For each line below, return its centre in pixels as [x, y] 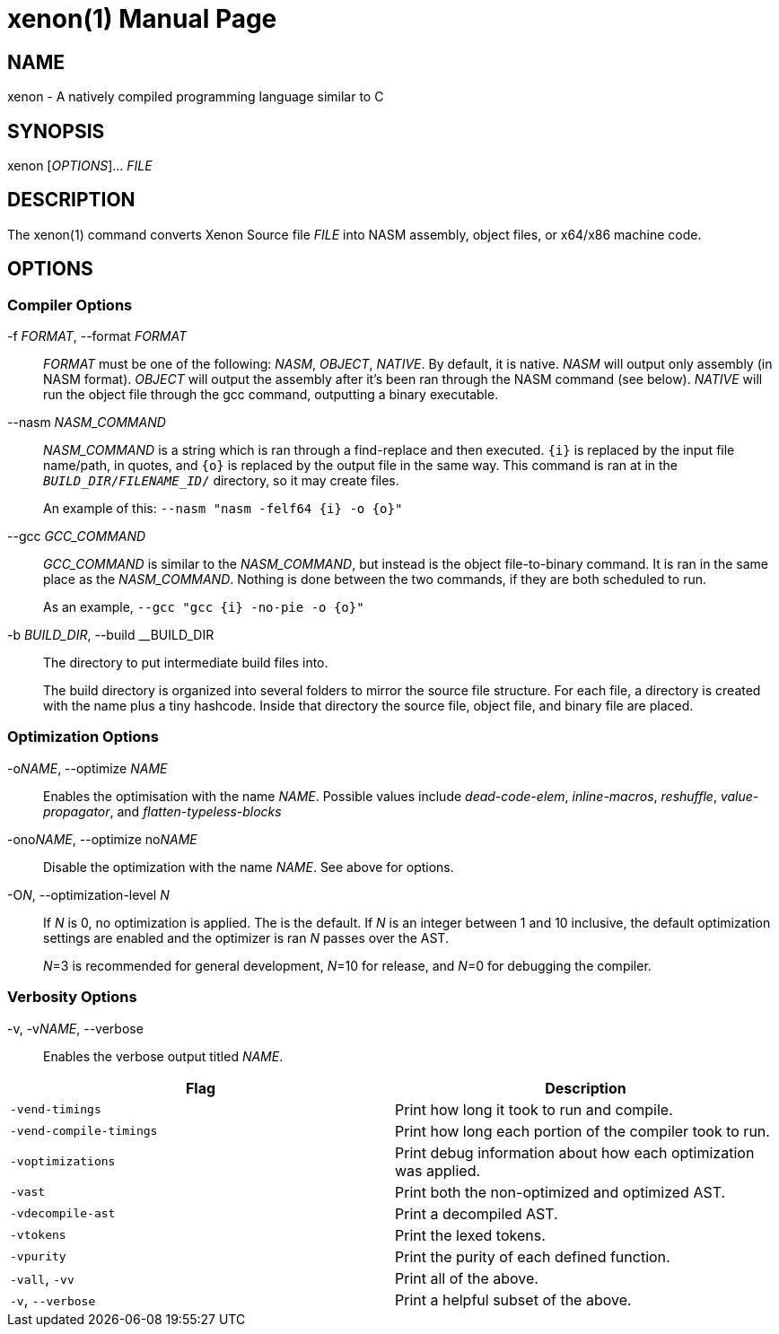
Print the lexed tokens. [470, 1235]
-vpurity [38, 1257]
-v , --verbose [53, 1299]
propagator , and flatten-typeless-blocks [162, 811]
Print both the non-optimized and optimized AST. [560, 1192]
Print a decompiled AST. [477, 1213]
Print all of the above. [467, 1278]
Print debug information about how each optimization [575, 1152]
